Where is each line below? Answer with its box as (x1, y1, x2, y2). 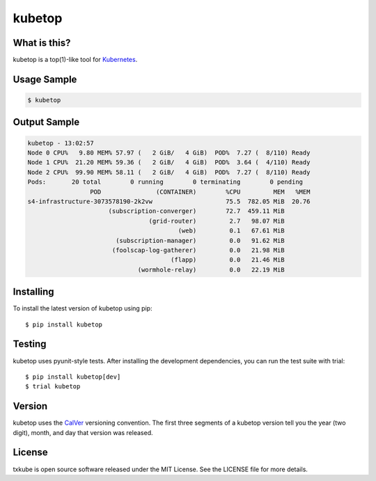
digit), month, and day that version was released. (13, 428, 153, 436)
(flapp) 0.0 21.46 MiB (171, 256, 285, 264)
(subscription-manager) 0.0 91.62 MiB (115, 237, 285, 244)
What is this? (13, 37, 71, 49)
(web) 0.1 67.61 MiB (178, 227, 285, 235)
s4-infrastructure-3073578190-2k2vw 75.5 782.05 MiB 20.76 (27, 198, 311, 205)
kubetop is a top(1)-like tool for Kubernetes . (13, 56, 138, 64)
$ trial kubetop (25, 383, 81, 391)
